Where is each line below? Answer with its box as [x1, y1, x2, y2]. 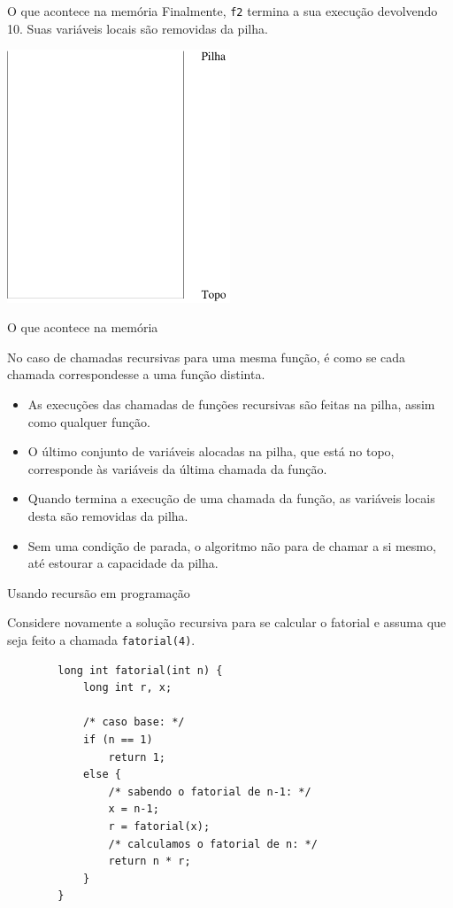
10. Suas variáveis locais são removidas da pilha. [7, 19, 268, 37]
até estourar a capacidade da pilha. [27, 554, 219, 572]
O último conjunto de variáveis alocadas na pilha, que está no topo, [27, 442, 395, 461]
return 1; [108, 750, 165, 764]
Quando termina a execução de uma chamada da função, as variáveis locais [27, 489, 435, 508]
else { [82, 768, 121, 781]
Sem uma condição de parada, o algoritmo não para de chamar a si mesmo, [27, 536, 436, 555]
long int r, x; [82, 681, 173, 695]
